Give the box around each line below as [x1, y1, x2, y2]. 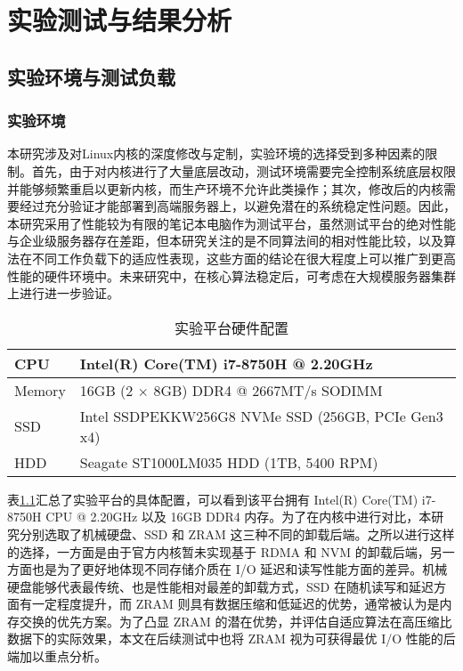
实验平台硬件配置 [174, 317, 288, 338]
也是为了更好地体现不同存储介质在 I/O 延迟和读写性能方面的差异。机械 [31, 560, 448, 578]
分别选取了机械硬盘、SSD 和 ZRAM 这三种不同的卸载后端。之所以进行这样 [19, 524, 455, 543]
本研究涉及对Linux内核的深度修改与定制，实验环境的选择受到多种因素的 [7, 144, 426, 163]
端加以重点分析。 [7, 647, 107, 666]
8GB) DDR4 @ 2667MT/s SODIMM [153, 379, 383, 400]
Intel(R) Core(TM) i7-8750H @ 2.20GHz [79, 352, 373, 374]
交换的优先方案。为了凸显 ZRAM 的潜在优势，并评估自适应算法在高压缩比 [19, 611, 452, 630]
